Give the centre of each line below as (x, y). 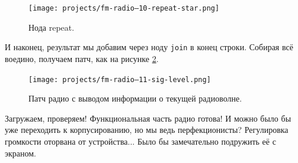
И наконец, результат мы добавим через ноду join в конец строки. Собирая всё (149, 47)
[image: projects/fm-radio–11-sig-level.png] (120, 79)
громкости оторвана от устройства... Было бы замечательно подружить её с (140, 141)
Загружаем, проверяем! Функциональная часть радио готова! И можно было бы (148, 118)
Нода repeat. (52, 27)
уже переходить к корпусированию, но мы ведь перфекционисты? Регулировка (147, 130)
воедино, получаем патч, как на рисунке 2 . (82, 58)
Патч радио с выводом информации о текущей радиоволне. (135, 98)
